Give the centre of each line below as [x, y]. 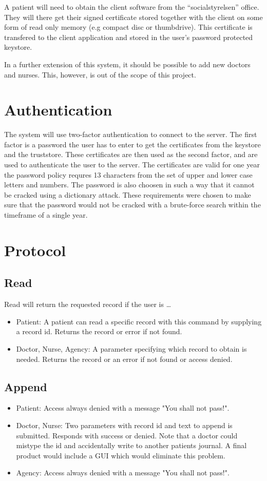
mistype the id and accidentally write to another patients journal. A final [131, 445]
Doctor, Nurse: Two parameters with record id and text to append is [124, 425]
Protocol [35, 250]
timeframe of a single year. [46, 215]
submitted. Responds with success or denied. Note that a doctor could [127, 435]
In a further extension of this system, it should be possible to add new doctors [127, 64]
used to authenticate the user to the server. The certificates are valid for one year [132, 165]
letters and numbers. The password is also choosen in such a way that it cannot [129, 185]
